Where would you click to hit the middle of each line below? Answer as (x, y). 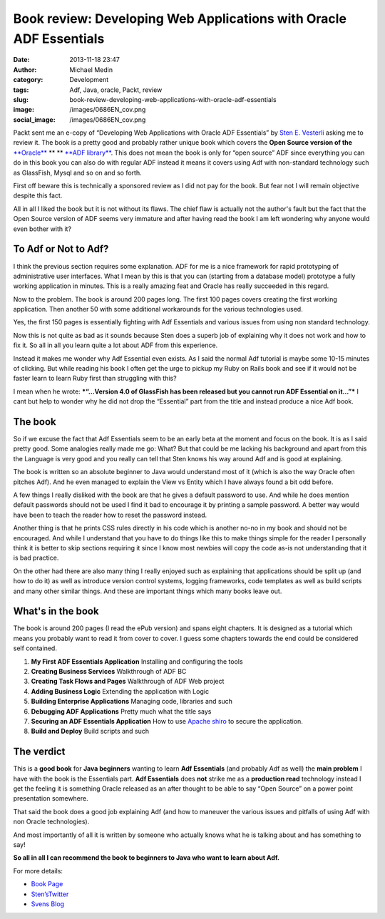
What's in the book (56, 611)
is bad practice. (36, 558)
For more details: (38, 871)
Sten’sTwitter (50, 894)
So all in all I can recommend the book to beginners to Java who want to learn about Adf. (146, 858)
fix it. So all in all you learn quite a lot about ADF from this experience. (115, 345)
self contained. (35, 648)
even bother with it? (42, 229)
